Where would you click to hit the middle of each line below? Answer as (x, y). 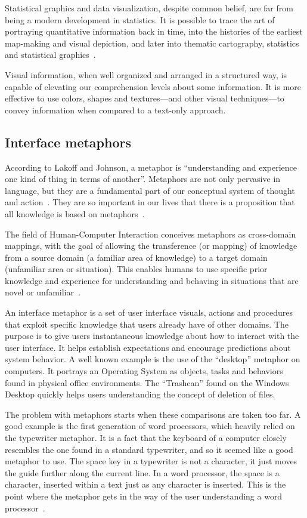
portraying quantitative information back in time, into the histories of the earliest (154, 31)
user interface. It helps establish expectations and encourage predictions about (148, 347)
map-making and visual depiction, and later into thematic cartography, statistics (152, 43)
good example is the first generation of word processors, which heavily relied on (150, 426)
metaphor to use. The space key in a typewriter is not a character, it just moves (151, 461)
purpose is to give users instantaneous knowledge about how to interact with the (152, 336)
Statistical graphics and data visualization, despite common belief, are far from (149, 8)
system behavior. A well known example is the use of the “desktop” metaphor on (153, 359)
